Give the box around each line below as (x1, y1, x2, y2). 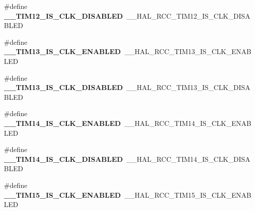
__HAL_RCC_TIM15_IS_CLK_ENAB (124, 189, 252, 200)
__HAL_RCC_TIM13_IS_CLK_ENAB (124, 46, 252, 57)
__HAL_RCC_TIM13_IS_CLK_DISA (126, 82, 251, 92)
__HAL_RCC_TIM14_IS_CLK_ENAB (124, 118, 252, 128)
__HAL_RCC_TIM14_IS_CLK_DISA (126, 153, 251, 164)
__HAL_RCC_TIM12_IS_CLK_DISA (126, 10, 251, 21)
